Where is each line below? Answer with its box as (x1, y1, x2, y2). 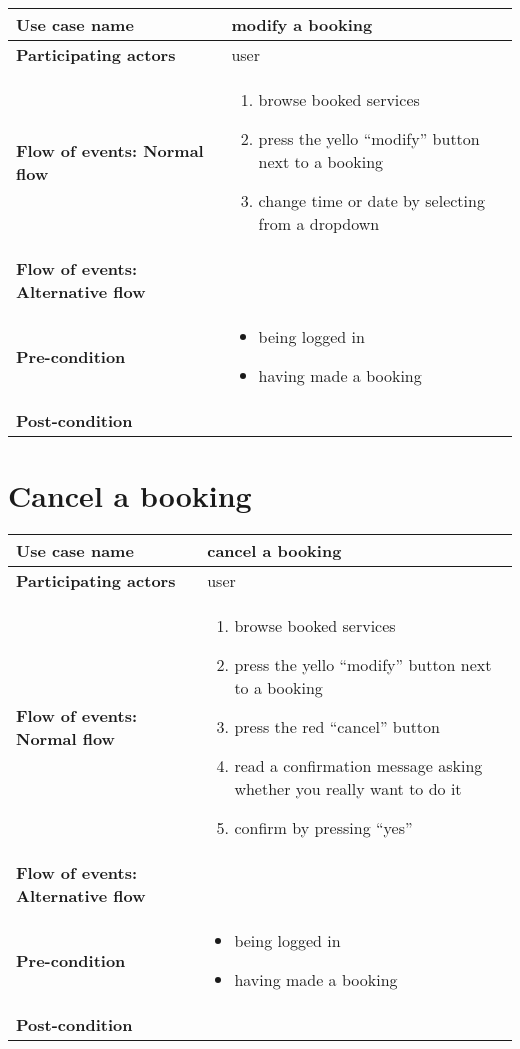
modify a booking (231, 13, 373, 36)
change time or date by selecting (258, 189, 485, 212)
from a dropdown (258, 212, 380, 235)
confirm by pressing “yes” (234, 816, 413, 840)
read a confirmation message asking (234, 754, 483, 778)
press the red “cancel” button (234, 715, 440, 739)
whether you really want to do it (234, 777, 462, 801)
